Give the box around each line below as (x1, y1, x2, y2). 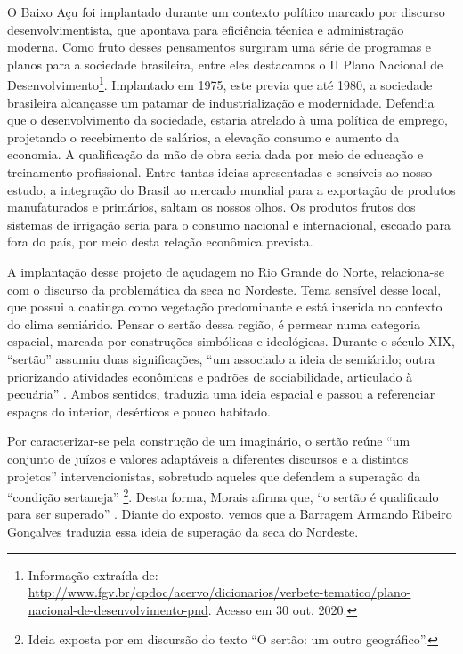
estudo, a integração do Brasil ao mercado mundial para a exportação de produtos (7, 180, 456, 198)
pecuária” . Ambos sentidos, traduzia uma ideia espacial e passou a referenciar (7, 384, 435, 403)
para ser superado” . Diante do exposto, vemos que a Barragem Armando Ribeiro (7, 505, 452, 523)
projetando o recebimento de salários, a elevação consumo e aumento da (7, 127, 400, 146)
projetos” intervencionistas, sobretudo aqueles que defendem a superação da (7, 466, 421, 485)
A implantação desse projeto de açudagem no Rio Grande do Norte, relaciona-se (7, 262, 445, 280)
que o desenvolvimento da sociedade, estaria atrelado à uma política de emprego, (7, 110, 448, 129)
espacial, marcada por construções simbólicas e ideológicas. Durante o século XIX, (7, 332, 455, 351)
